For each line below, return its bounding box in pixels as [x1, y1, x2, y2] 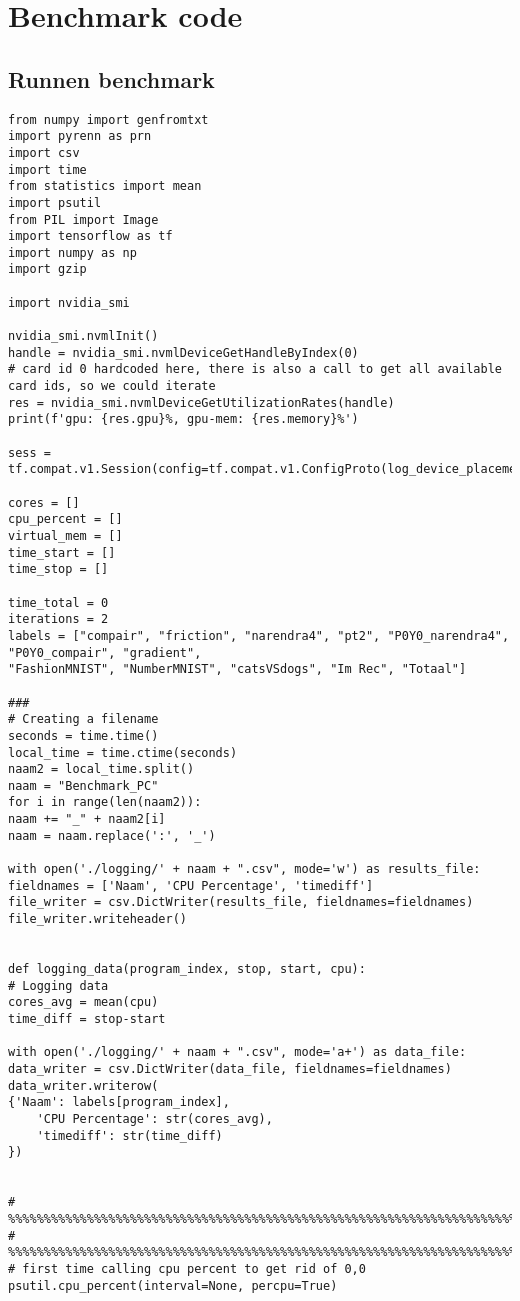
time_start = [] [8, 545, 116, 560]
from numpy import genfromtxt [8, 112, 209, 127]
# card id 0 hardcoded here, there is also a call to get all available [8, 362, 502, 377]
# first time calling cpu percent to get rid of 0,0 [8, 1261, 366, 1276]
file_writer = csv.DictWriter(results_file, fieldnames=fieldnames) [8, 895, 474, 910]
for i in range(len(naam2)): [8, 795, 202, 810]
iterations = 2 [8, 612, 109, 627]
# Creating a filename [8, 712, 159, 727]
